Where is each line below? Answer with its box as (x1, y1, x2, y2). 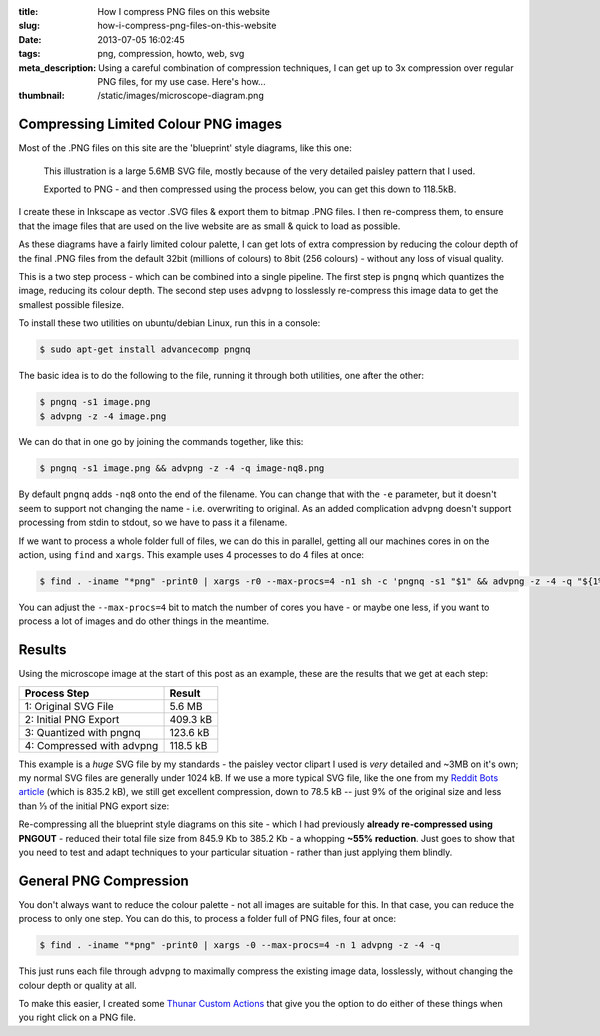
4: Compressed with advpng (24, 738, 159, 752)
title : (18, 6, 39, 17)
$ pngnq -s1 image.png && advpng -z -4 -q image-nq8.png (39, 463, 325, 474)
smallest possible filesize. (18, 298, 125, 310)
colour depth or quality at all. (18, 979, 137, 991)
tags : (18, 48, 41, 60)
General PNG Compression (18, 872, 189, 889)
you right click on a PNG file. (18, 1011, 137, 1024)
